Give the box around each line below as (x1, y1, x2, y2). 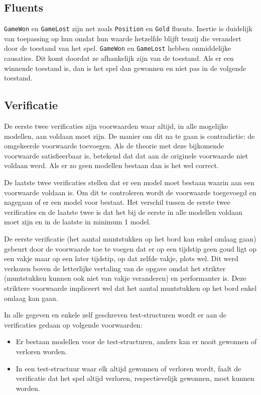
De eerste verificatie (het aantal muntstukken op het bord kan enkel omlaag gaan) (4, 233, 256, 244)
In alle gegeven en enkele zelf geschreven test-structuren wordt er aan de (4, 309, 226, 320)
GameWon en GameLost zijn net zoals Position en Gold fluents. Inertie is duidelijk (4, 23, 252, 34)
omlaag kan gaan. (4, 292, 58, 303)
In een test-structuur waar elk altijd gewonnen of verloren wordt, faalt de (16, 363, 241, 373)
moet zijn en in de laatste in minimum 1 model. (4, 216, 151, 227)
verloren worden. (16, 346, 67, 356)
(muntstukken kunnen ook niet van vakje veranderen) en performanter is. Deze (4, 273, 246, 283)
